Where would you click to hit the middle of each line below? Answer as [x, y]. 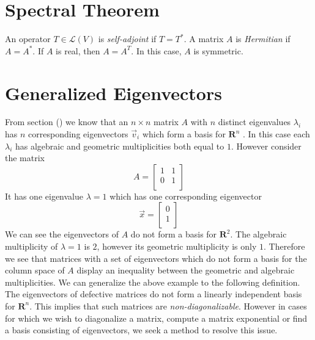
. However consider [266, 146]
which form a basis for [184, 134]
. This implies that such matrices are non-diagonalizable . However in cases [168, 306]
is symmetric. [218, 50]
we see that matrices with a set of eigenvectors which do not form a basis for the [156, 258]
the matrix [25, 158]
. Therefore [284, 246]
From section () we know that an [67, 122]
